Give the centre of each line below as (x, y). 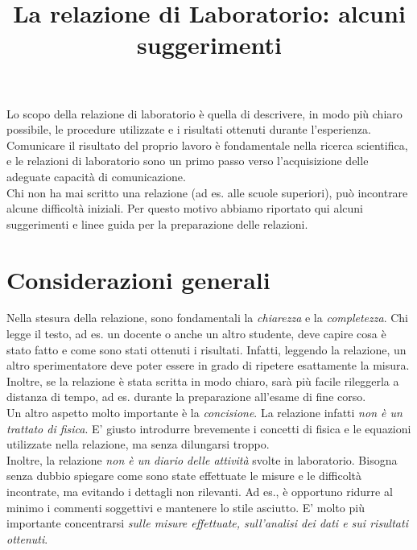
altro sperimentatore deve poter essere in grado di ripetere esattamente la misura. (208, 365)
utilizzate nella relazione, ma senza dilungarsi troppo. (138, 444)
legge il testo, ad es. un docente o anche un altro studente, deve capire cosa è (196, 334)
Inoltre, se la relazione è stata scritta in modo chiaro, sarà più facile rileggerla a (203, 380)
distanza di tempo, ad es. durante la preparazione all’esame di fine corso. (186, 397)
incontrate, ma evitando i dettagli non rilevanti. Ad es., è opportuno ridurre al (200, 491)
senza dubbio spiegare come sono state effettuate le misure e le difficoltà (184, 476)
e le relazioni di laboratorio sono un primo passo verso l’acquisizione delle (188, 161)
